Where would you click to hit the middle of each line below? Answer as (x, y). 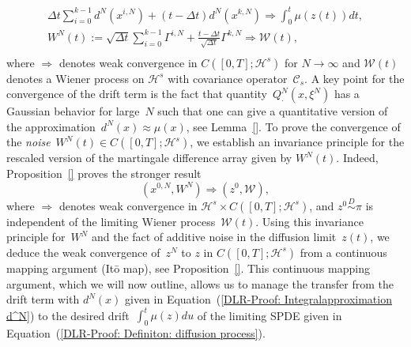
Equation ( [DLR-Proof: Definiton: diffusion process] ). (136, 333)
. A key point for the (354, 78)
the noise (28, 142)
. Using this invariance (309, 221)
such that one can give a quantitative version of (273, 111)
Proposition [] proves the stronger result (104, 173)
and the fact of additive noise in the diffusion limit (214, 237)
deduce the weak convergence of (83, 252)
